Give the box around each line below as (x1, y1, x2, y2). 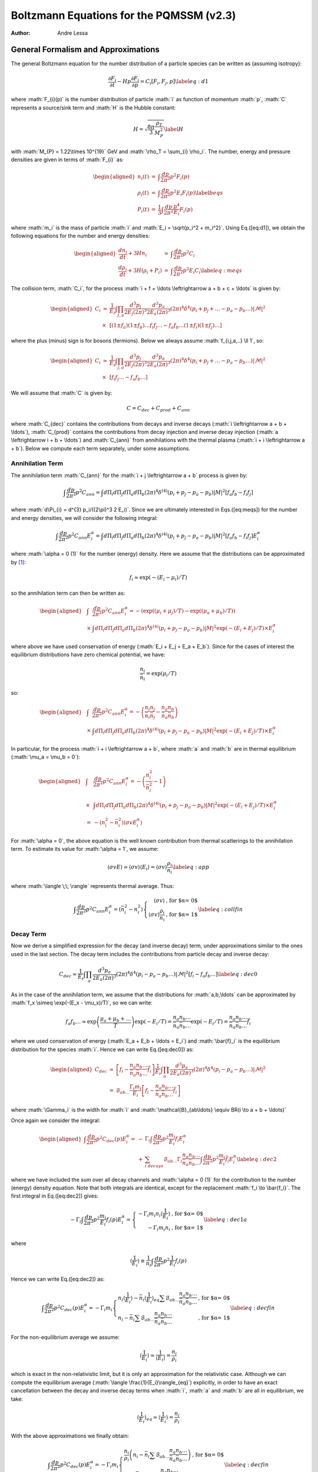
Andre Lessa (57, 29, 88, 37)
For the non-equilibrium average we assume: (11, 1334, 120, 1341)
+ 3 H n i (128, 250, 147, 258)
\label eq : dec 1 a (203, 1216, 247, 1223)
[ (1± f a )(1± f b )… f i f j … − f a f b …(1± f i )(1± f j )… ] (109, 321, 222, 330)
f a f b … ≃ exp (65, 1019, 97, 1027)
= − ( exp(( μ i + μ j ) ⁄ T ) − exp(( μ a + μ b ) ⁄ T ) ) (129, 607, 236, 615)
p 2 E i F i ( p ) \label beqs (170, 188, 223, 197)
